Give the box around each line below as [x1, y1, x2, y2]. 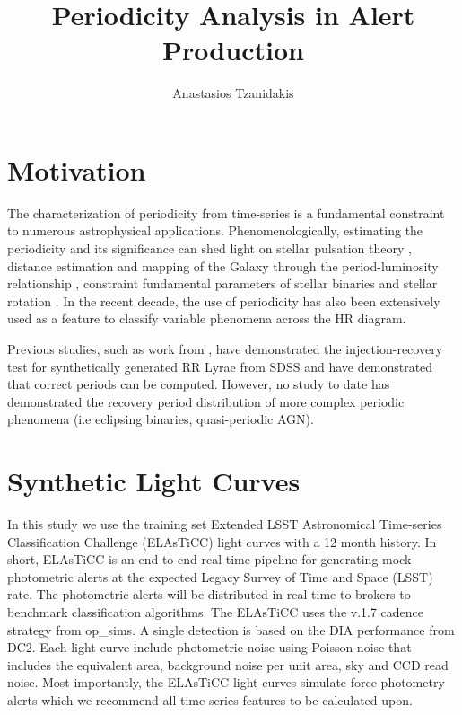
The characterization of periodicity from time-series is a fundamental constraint [7, 203, 445, 222]
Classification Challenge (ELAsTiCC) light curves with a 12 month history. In [7, 532, 437, 551]
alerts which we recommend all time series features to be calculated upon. [7, 691, 413, 710]
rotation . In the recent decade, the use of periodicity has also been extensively [7, 291, 440, 310]
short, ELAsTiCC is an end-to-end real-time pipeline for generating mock [7, 550, 412, 569]
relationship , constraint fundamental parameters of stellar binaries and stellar [7, 274, 438, 293]
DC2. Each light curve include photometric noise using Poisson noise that [7, 638, 412, 657]
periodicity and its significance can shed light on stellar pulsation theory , [7, 239, 412, 258]
